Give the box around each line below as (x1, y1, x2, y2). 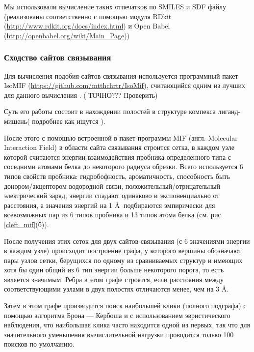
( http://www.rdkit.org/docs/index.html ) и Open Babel (4, 21, 170, 31)
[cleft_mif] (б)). (4, 219, 49, 229)
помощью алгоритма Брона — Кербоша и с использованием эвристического (4, 310, 230, 320)
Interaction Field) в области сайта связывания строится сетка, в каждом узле (4, 142, 234, 152)
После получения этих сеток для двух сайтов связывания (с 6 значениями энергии (4, 235, 250, 246)
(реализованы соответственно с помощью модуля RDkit (4, 11, 172, 21)
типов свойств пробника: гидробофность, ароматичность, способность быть (4, 171, 230, 181)
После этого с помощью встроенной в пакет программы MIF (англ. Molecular (4, 132, 238, 143)
